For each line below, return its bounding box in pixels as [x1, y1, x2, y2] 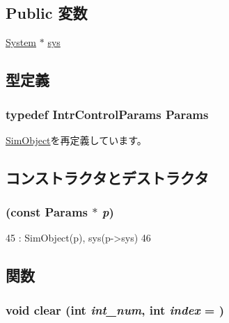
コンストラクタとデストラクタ [6, 166, 209, 188]
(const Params [6, 203, 88, 221]
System [6, 35, 37, 49]
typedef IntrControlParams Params [6, 105, 209, 123]
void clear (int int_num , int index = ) [6, 301, 225, 318]
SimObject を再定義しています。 [6, 132, 147, 147]
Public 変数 [6, 2, 88, 24]
